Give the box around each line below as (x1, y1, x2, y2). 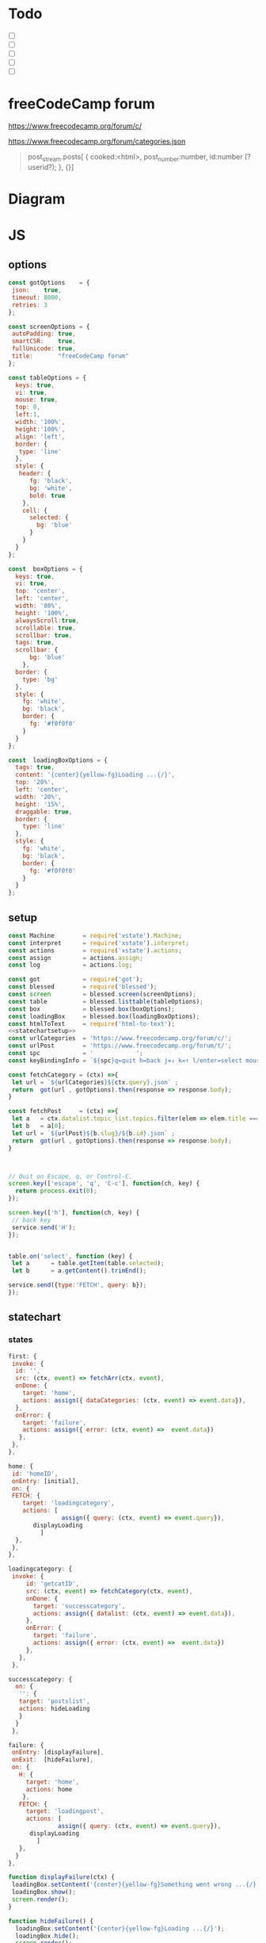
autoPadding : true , (11, 330, 77, 338)
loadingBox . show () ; (11, 1888, 77, 1896)
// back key (11, 1216, 51, 1224)
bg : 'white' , (28, 484, 73, 492)
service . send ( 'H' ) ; (11, 1223, 77, 1231)
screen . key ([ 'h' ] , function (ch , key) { (8, 1209, 140, 1217)
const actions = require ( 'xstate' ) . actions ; (8, 947, 182, 954)
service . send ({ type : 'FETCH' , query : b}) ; (8, 1281, 147, 1289)
